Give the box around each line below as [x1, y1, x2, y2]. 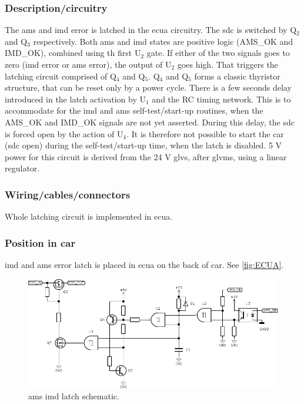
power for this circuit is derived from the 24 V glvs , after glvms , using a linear [5, 150, 287, 163]
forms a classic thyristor [194, 69, 280, 82]
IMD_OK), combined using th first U [5, 47, 141, 59]
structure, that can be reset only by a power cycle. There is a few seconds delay [5, 81, 292, 94]
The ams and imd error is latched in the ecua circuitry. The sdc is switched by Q [5, 24, 297, 36]
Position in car [5, 235, 76, 250]
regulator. [5, 162, 40, 174]
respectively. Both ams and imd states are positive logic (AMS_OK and [33, 35, 293, 47]
